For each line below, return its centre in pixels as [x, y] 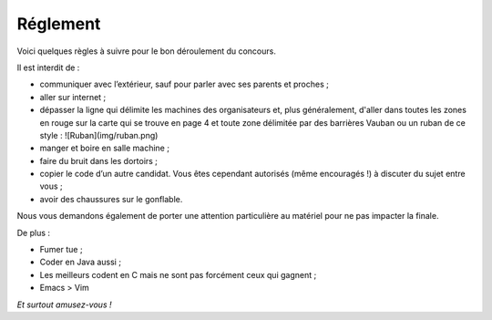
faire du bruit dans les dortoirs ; [99, 160]
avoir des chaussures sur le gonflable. [111, 199]
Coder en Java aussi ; [81, 262]
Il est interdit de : [48, 67]
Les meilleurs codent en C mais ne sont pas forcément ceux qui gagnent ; [178, 274]
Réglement [59, 24]
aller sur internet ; [73, 97]
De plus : [33, 232]
